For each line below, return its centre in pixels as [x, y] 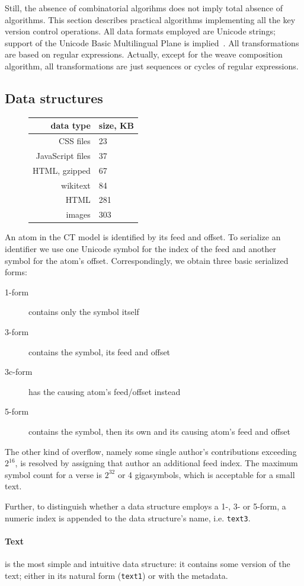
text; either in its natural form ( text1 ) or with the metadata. [116, 575]
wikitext [76, 185]
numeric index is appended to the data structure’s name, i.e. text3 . [128, 517]
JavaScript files [63, 155]
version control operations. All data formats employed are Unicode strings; [140, 31]
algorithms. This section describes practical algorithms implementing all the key [150, 19]
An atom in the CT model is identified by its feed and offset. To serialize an [143, 237]
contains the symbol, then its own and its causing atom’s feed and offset [159, 431]
